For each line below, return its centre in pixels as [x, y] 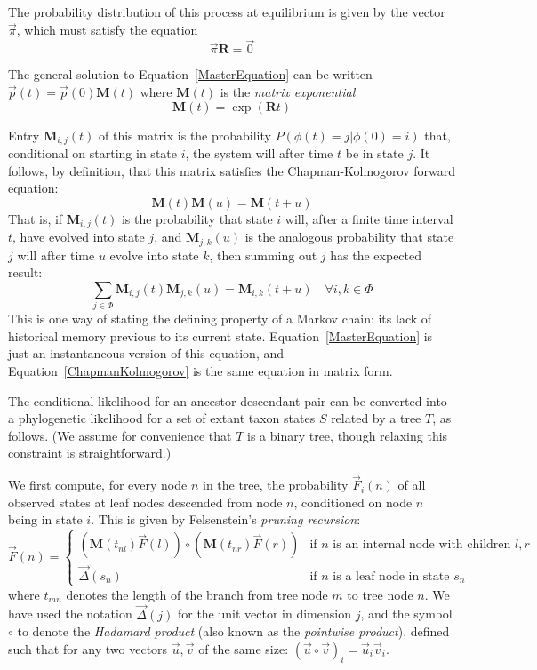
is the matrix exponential [288, 92]
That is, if [36, 218]
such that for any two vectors [88, 648]
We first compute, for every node [98, 485]
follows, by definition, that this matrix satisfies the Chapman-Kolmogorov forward [232, 170]
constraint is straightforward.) [90, 453]
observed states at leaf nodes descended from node [145, 502]
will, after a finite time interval [369, 218]
